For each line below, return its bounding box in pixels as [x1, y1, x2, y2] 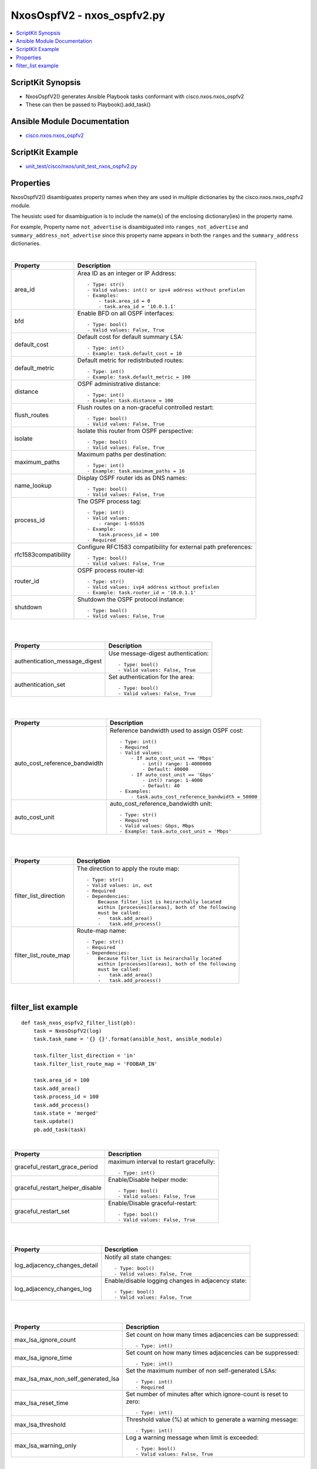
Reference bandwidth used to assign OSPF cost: [109, 726, 244, 734]
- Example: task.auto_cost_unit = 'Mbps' [119, 829, 232, 834]
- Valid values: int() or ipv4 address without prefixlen [87, 287, 245, 293]
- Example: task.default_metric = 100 [87, 374, 191, 380]
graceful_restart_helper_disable [14, 1183, 102, 1192]
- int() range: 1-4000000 [142, 761, 211, 767]
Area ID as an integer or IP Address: [77, 269, 176, 277]
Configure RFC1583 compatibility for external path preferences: [77, 542, 253, 551]
